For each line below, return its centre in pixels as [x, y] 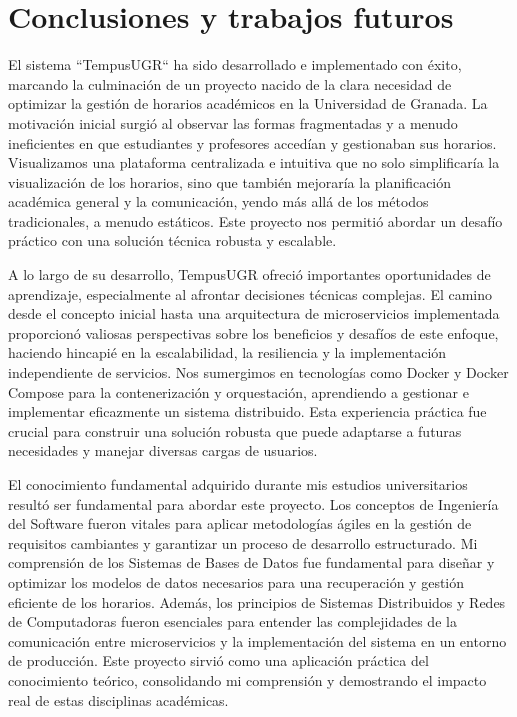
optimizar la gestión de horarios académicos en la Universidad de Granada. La [248, 103]
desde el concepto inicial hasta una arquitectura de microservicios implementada [254, 313]
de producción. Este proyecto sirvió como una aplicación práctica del [218, 660]
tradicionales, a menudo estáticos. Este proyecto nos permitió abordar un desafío [255, 220]
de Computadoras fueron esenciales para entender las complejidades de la [232, 621]
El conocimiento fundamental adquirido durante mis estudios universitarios [238, 484]
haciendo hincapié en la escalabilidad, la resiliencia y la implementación [227, 352]
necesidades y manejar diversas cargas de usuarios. [163, 450]
